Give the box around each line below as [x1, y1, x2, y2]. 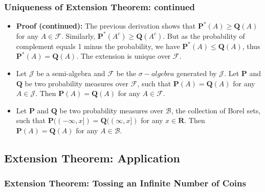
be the [116, 68, 137, 78]
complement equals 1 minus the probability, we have [16, 40, 180, 51]
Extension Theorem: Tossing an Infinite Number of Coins [4, 177, 246, 189]
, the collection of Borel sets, [171, 105, 261, 115]
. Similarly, [61, 30, 96, 41]
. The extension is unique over [76, 51, 171, 61]
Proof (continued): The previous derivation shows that [16, 20, 196, 31]
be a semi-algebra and [36, 68, 105, 78]
